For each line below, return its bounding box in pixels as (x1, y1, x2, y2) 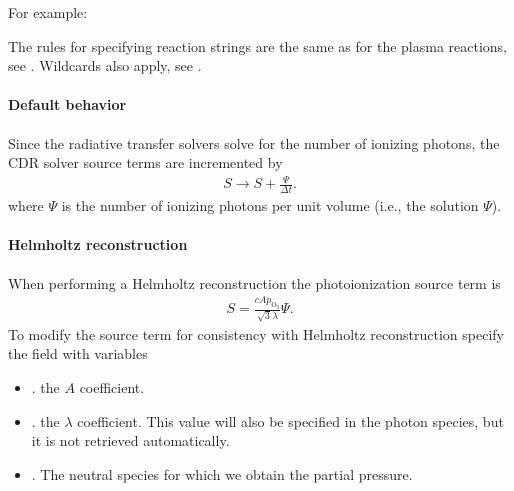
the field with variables (8, 343, 148, 364)
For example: (8, 2, 88, 22)
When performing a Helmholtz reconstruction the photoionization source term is (8, 272, 501, 293)
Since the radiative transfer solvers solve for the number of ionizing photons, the (8, 132, 500, 153)
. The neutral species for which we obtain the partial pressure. (31, 463, 413, 484)
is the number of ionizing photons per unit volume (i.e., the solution (61, 195, 479, 216)
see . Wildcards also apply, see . (8, 55, 202, 76)
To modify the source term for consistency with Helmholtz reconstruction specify (8, 323, 505, 344)
